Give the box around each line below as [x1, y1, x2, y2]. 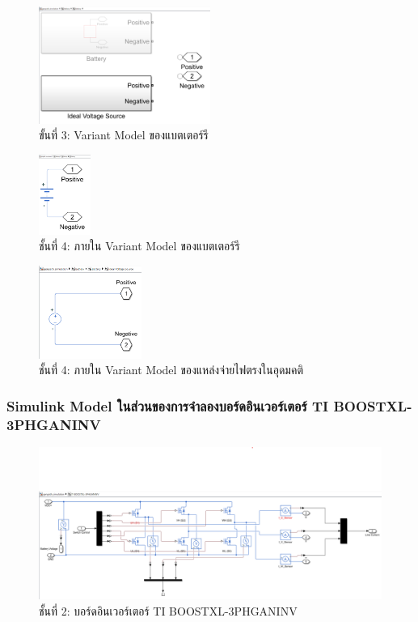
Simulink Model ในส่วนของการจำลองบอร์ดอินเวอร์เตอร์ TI [6, 396, 329, 415]
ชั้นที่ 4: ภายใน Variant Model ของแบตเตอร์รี [39, 237, 240, 254]
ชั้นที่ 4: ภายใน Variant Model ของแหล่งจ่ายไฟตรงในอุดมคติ [39, 361, 303, 378]
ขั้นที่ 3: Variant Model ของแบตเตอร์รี [39, 126, 209, 143]
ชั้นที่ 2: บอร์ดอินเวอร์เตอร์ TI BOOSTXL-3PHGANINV [39, 602, 298, 619]
